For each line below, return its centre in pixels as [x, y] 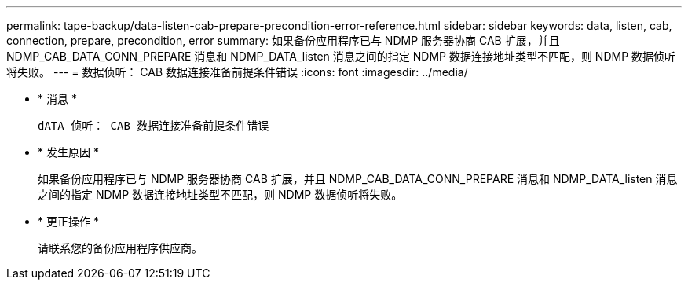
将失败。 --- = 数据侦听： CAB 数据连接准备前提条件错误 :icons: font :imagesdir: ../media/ [237, 72]
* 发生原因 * [68, 152]
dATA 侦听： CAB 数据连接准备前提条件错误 [154, 126]
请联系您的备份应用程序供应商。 [120, 248]
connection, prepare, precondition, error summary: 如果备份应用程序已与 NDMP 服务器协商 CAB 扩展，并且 [283, 40]
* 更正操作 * [68, 221]
